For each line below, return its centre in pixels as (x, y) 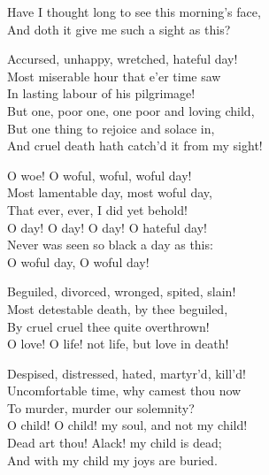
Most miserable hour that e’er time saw (114, 76)
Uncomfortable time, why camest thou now (124, 391)
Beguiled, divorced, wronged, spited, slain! (122, 291)
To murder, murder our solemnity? (101, 407)
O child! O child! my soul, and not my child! (127, 425)
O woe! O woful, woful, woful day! (100, 175)
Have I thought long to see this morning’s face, (134, 11)
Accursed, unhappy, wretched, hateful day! (123, 59)
